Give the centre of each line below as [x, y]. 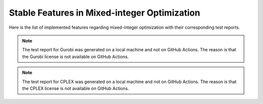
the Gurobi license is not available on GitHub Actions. [75, 57]
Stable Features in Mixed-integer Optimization [105, 13]
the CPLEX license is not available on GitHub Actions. [75, 88]
